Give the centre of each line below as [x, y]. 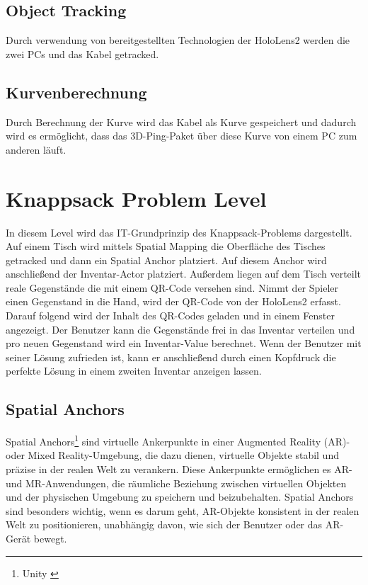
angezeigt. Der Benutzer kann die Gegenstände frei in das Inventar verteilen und [180, 329]
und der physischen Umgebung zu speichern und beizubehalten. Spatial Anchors [180, 497]
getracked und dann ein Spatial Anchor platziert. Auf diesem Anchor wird [166, 260]
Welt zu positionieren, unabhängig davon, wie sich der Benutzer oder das [164, 524]
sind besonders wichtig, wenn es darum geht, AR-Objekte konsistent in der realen [183, 510]
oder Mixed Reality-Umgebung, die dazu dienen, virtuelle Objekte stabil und [172, 455]
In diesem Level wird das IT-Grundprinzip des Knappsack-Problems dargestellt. [179, 232]
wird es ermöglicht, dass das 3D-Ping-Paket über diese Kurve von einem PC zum [182, 136]
